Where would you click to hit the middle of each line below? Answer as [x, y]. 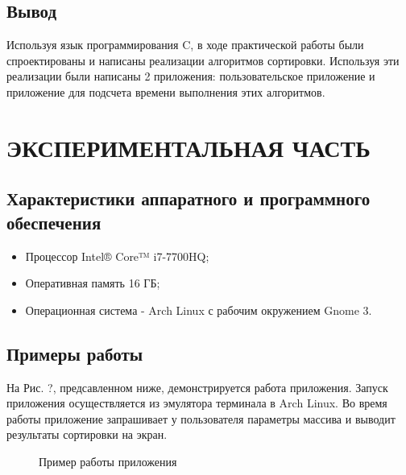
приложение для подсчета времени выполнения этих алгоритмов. [166, 91]
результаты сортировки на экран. [87, 434]
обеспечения [54, 222]
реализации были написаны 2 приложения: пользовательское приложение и [191, 76]
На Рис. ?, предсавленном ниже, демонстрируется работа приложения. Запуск [197, 387]
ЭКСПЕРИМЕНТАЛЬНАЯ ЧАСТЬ [188, 147]
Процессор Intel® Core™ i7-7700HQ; [117, 256]
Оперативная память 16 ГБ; [93, 283]
